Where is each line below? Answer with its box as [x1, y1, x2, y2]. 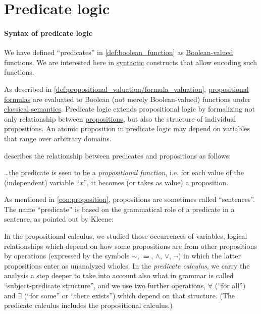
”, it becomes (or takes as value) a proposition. [83, 177, 229, 187]
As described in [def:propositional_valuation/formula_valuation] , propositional [4, 83, 249, 94]
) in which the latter [178, 250, 241, 261]
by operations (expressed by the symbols [4, 250, 130, 261]
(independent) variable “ [4, 177, 80, 187]
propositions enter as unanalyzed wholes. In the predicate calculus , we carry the [4, 260, 250, 271]
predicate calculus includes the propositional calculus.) [4, 300, 173, 310]
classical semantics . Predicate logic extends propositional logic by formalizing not [4, 103, 255, 114]
